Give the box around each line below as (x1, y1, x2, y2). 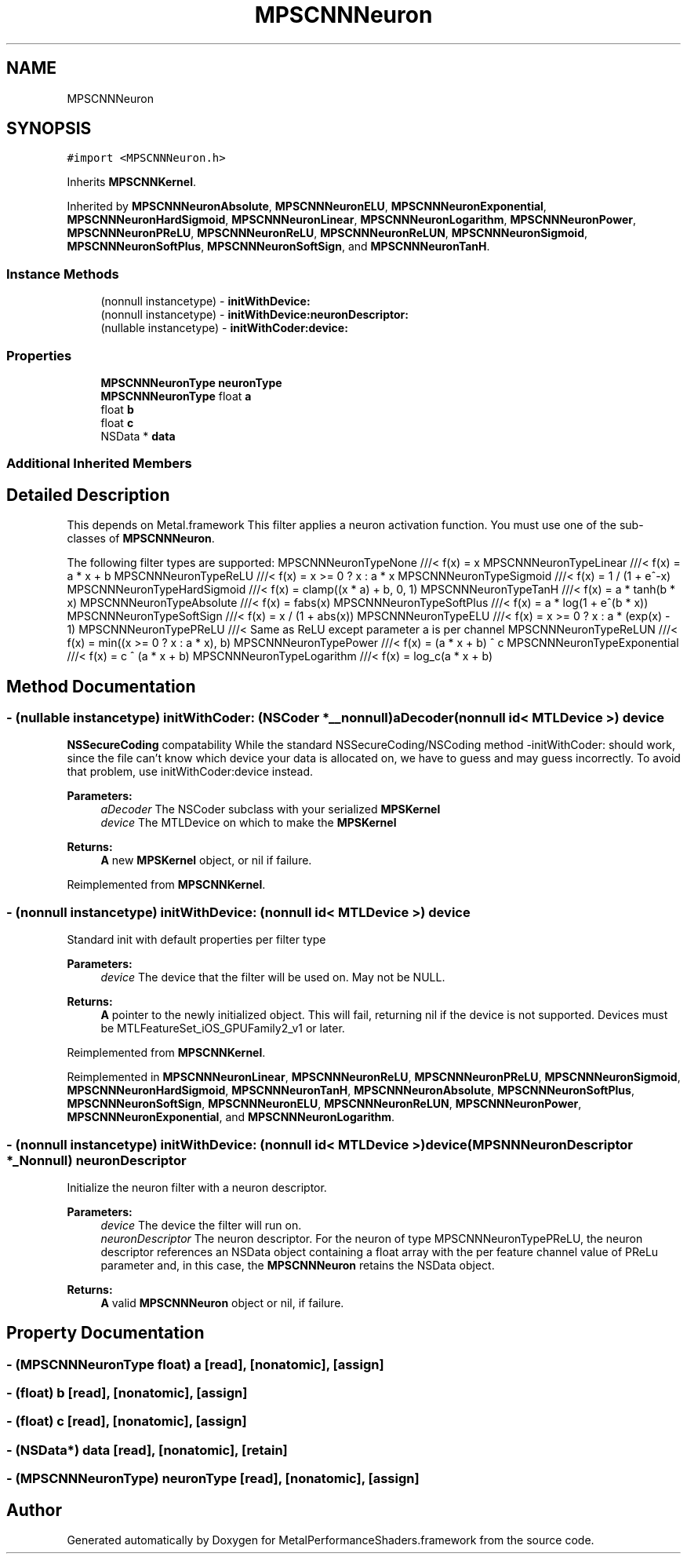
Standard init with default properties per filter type (67, 933, 326, 947)
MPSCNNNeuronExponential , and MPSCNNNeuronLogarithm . (67, 1110, 395, 1124)
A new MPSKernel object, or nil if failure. (100, 853, 312, 868)
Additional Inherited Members (6, 455, 192, 472)
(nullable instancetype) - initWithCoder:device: (100, 321, 348, 335)
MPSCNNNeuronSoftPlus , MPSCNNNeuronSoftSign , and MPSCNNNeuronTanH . (67, 239, 490, 254)
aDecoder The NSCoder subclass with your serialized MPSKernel (100, 802, 441, 817)
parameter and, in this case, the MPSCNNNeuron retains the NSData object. (100, 1258, 495, 1272)
